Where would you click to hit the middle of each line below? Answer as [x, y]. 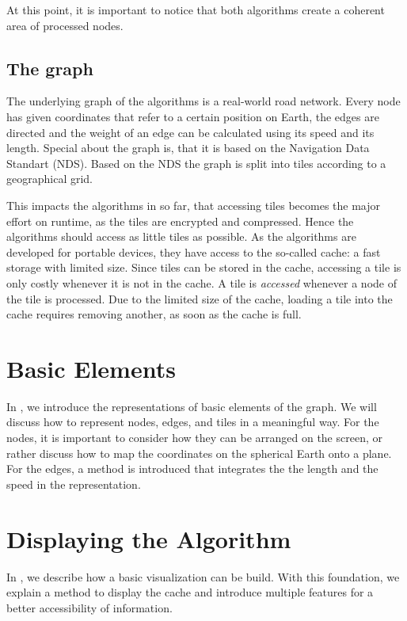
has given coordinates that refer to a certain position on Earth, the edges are [193, 116]
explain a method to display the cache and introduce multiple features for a [190, 592]
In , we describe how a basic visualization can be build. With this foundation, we [203, 576]
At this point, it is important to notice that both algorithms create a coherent [196, 10]
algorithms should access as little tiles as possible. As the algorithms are [181, 236]
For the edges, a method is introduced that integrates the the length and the [192, 469]
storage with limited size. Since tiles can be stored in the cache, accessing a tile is [204, 267]
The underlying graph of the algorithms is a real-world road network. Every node [203, 101]
